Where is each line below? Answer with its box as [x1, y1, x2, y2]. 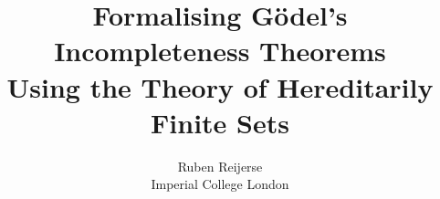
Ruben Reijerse [177, 156, 263, 175]
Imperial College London [151, 174, 289, 194]
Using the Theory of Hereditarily [6, 68, 434, 105]
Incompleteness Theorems [54, 32, 386, 69]
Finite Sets [151, 103, 289, 141]
